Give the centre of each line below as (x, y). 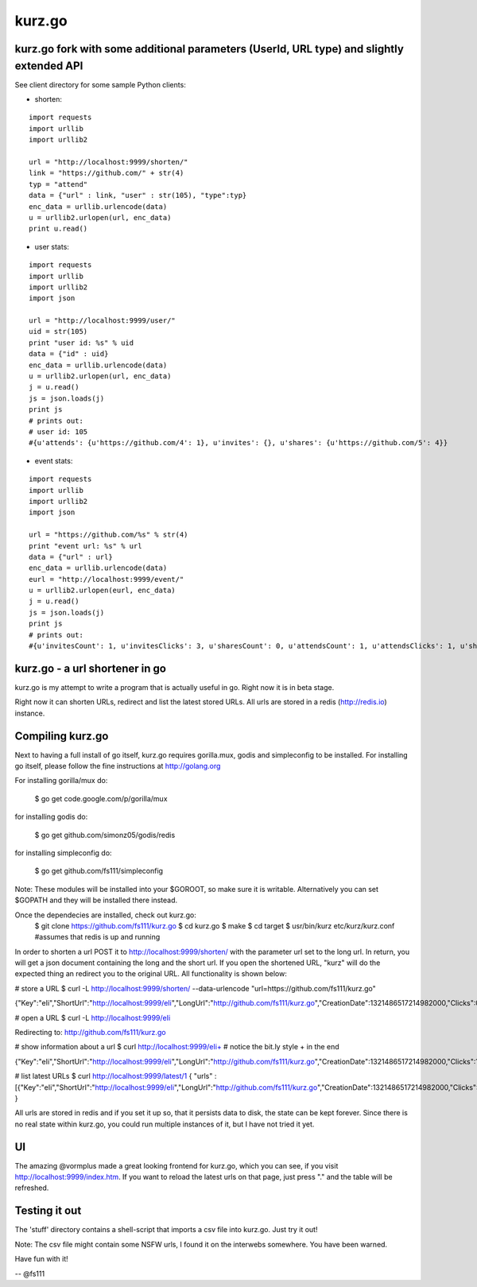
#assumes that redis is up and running (97, 937)
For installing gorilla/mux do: (61, 781)
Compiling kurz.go (62, 736)
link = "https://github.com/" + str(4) (107, 173)
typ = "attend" (58, 184)
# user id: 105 (58, 432)
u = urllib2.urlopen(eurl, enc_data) (103, 591)
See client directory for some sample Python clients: (100, 84)
